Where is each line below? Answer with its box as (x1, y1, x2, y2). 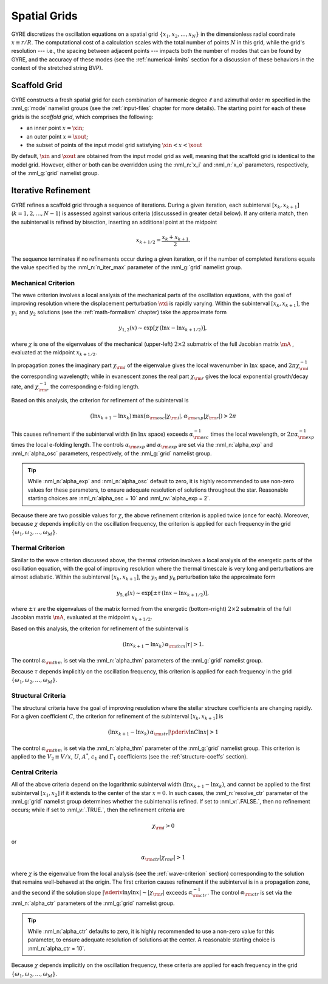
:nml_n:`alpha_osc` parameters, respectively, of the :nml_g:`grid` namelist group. (11, 450, 212, 457)
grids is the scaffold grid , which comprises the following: (11, 113, 154, 120)
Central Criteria (11, 768, 58, 776)
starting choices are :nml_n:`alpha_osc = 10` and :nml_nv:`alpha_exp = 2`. (27, 495, 211, 502)
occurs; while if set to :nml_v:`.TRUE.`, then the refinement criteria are (11, 806, 185, 814)
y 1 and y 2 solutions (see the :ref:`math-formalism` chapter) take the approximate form (11, 308, 227, 317)
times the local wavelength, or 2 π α (210, 430, 299, 438)
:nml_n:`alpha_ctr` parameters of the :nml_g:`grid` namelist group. (11, 900, 176, 907)
